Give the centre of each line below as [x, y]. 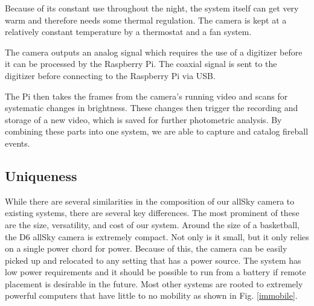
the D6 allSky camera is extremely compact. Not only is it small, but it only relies [157, 236]
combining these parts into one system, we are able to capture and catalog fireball [157, 131]
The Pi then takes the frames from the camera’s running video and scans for [146, 96]
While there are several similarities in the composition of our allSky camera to [150, 201]
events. [18, 143]
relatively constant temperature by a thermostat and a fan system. [128, 32]
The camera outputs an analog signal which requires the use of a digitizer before [154, 52]
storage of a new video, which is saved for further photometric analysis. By [143, 119]
